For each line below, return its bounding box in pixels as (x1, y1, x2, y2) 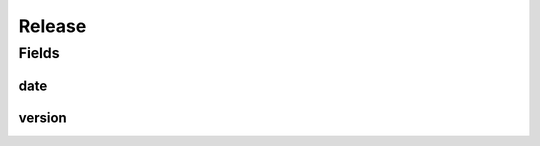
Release (18, 15, 87, 37)
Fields (18, 44, 60, 62)
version (18, 109, 67, 126)
